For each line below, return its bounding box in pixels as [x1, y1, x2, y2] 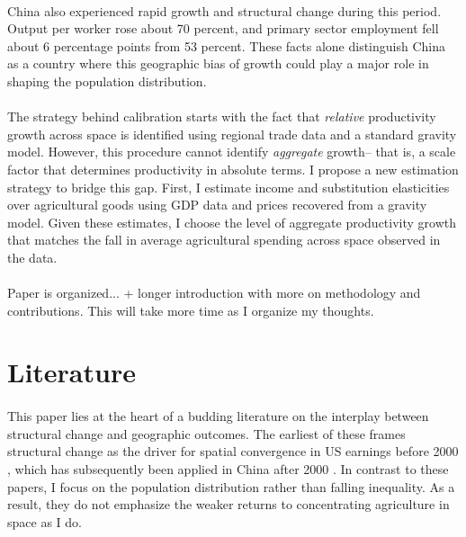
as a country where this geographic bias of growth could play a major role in [7, 54, 429, 73]
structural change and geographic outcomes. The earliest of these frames [7, 424, 406, 443]
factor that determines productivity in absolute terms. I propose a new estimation [7, 159, 459, 178]
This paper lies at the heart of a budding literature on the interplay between [7, 407, 429, 425]
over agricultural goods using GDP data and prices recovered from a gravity [7, 195, 427, 214]
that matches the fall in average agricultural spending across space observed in [7, 230, 441, 249]
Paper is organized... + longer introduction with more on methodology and [7, 283, 421, 302]
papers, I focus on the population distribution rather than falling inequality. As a [7, 477, 455, 496]
